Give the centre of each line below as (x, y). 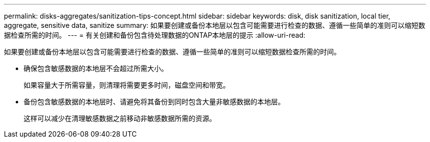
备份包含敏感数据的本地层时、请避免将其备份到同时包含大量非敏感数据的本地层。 (154, 102)
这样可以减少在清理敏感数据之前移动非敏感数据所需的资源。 (120, 118)
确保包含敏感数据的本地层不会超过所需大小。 (96, 68)
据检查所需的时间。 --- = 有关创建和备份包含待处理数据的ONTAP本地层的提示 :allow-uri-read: (155, 35)
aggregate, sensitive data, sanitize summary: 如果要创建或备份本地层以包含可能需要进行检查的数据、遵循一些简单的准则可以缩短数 (215, 25)
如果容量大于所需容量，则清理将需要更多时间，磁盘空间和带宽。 (127, 85)
